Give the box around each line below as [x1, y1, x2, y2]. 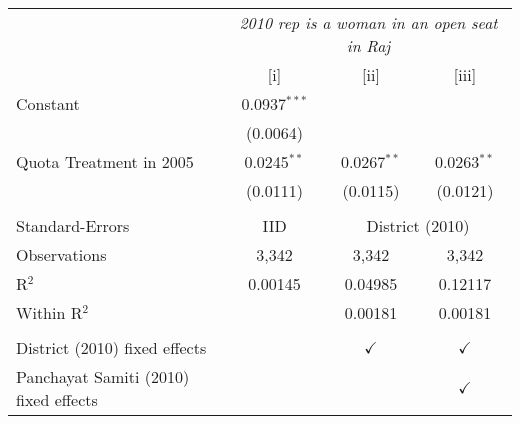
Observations [16, 243, 107, 266]
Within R [16, 301, 83, 324]
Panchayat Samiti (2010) [16, 365, 190, 388]
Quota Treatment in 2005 [16, 150, 194, 173]
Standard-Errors [16, 214, 130, 237]
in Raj [346, 34, 391, 57]
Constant [16, 92, 80, 115]
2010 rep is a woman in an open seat [239, 11, 498, 34]
